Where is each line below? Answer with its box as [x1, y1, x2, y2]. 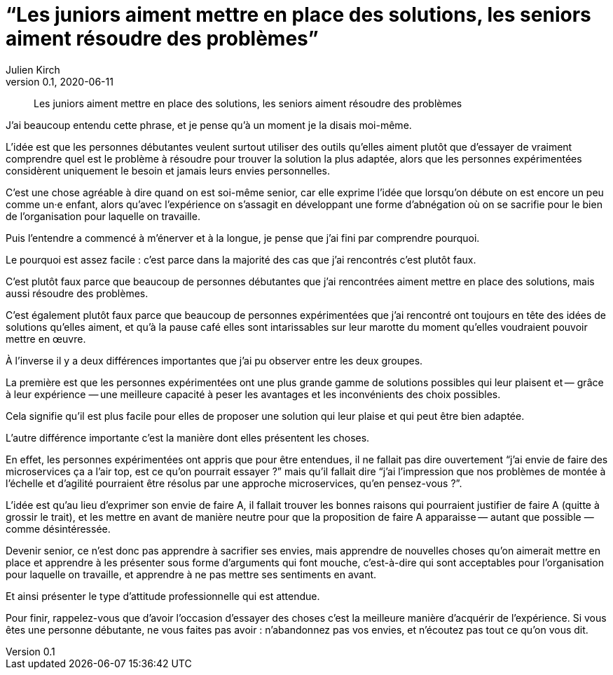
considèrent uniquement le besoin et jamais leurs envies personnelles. [6, 164, 330, 177]
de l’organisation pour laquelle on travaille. [6, 210, 200, 222]
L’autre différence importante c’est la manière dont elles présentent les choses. [6, 431, 370, 444]
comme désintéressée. [6, 522, 111, 535]
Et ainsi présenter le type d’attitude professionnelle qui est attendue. [6, 589, 320, 602]
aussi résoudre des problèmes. [6, 287, 149, 299]
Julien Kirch [6, 63, 60, 76]
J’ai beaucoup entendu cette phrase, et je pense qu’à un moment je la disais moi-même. [6, 118, 412, 131]
